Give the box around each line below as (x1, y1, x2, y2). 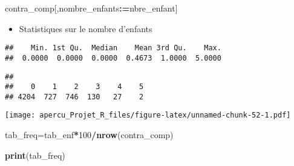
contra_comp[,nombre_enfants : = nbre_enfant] (5, 2, 178, 14)
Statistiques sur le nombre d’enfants (19, 22, 152, 35)
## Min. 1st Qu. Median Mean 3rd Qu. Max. (5, 44, 221, 53)
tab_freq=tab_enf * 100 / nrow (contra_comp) (5, 128, 174, 141)
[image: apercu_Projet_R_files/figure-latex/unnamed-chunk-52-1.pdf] (5, 111, 291, 120)
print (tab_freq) (5, 148, 65, 161)
